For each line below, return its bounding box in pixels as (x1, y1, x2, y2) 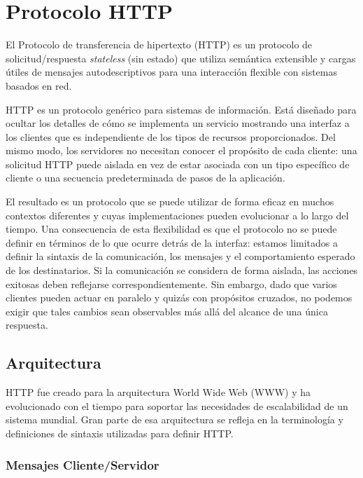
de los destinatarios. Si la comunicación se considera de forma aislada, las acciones (6, 263, 358, 278)
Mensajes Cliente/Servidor (6, 456, 159, 473)
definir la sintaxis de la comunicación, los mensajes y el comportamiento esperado (6, 249, 355, 264)
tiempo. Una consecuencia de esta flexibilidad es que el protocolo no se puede (6, 221, 337, 236)
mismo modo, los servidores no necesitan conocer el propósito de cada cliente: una (6, 143, 357, 158)
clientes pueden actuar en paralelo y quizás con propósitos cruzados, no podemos (6, 290, 353, 305)
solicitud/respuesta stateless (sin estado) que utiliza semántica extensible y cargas (6, 50, 356, 65)
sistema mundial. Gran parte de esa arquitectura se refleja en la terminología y (6, 412, 343, 427)
